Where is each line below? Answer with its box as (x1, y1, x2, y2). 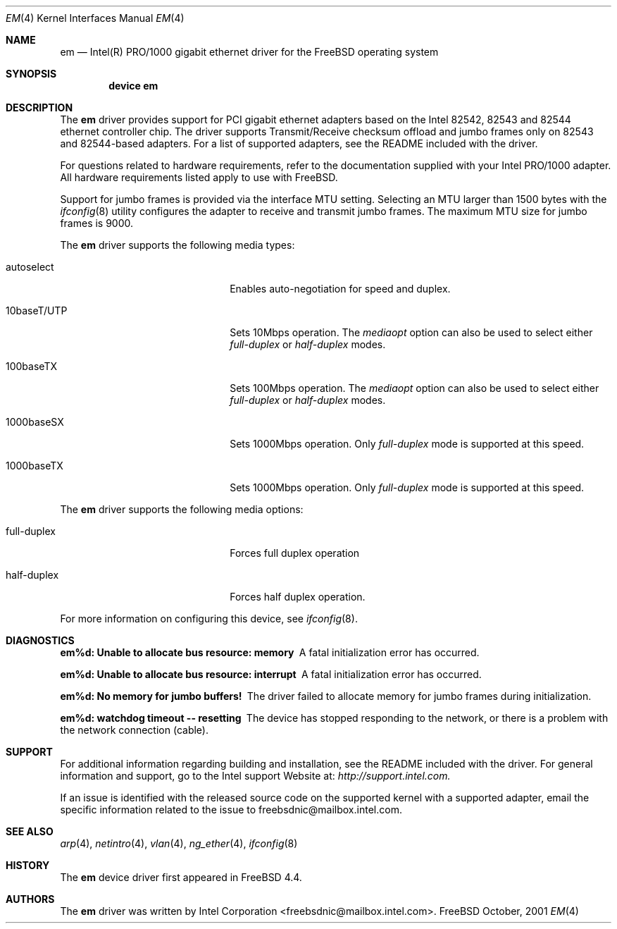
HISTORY (6, 859, 50, 871)
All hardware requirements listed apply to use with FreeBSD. (60, 171, 338, 183)
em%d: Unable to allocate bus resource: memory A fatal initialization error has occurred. (60, 646, 480, 658)
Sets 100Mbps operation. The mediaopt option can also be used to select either (230, 382, 599, 394)
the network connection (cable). (60, 724, 208, 736)
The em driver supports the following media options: (60, 503, 304, 515)
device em (108, 80, 158, 92)
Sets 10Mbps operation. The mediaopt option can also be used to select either (230, 326, 593, 338)
